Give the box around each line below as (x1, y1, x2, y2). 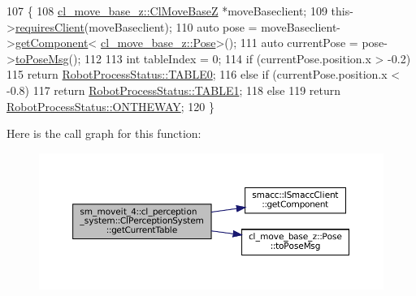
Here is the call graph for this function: (6, 125, 201, 142)
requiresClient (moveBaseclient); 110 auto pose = (15, 18, 258, 35)
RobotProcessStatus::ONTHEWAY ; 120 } (6, 97, 214, 114)
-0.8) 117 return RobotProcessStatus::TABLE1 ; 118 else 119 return (6, 81, 341, 98)
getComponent (15, 34, 89, 51)
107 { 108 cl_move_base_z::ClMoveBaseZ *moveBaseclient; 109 (6, 2, 327, 19)
